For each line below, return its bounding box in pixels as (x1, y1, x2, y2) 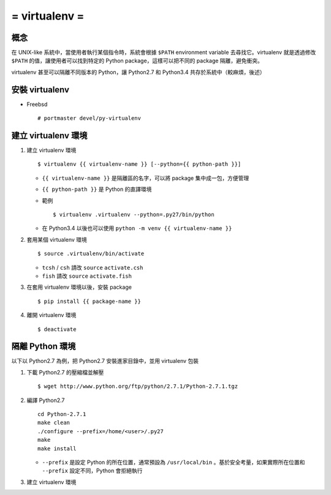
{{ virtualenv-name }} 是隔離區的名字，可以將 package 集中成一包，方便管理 (42, 174, 249, 182)
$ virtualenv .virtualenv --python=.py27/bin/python (53, 211, 215, 218)
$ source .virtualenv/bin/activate (37, 250, 145, 257)
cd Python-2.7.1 (37, 411, 86, 417)
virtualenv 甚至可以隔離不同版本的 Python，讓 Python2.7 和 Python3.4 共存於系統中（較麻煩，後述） (11, 68, 265, 76)
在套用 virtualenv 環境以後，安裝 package (26, 283, 132, 291)
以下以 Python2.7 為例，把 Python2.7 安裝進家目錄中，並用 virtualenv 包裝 (11, 357, 199, 365)
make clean (37, 419, 70, 426)
